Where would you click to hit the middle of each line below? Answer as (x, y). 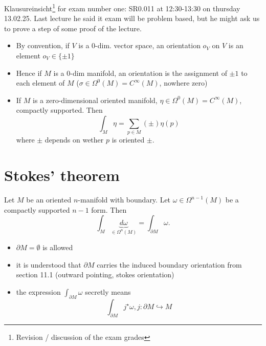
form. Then (109, 209)
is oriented (128, 140)
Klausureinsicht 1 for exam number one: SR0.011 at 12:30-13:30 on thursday (122, 7)
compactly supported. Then (59, 110)
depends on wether (74, 140)
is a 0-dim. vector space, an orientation (139, 45)
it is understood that (49, 264)
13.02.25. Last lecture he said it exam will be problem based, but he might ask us (132, 18)
